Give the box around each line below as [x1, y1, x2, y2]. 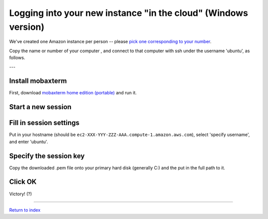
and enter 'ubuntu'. [9, 139, 48, 145]
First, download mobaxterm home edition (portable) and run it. [9, 90, 137, 96]
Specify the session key [9, 151, 85, 160]
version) [9, 21, 45, 32]
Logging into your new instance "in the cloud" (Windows [9, 7, 248, 18]
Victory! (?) [9, 191, 32, 197]
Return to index [9, 207, 41, 213]
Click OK [9, 178, 37, 186]
